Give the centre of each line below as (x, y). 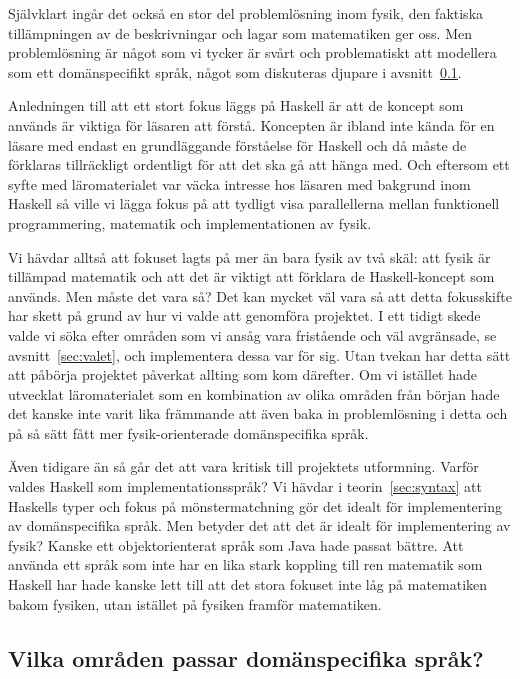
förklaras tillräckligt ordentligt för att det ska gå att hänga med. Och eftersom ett (259, 164)
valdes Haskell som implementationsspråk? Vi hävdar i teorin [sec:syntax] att (245, 486)
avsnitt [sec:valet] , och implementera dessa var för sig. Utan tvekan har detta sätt (259, 354)
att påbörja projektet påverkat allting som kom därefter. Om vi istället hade (242, 374)
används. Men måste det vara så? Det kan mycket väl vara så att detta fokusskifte (260, 295)
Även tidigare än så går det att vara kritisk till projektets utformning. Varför (243, 466)
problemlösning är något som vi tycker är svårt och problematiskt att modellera (252, 52)
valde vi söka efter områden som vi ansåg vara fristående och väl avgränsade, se (252, 334)
